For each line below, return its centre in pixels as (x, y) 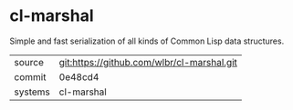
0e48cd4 (79, 76)
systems (32, 92)
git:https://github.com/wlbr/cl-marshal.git (148, 62)
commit (30, 76)
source (29, 62)
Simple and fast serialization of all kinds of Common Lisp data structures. (147, 41)
